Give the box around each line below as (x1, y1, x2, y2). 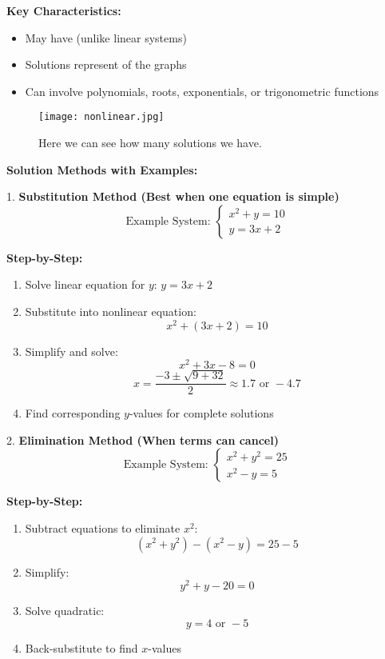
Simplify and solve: (25, 342, 118, 359)
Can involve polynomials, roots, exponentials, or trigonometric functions (25, 82, 379, 99)
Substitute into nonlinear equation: (25, 303, 196, 319)
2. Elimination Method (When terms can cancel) (6, 431, 279, 448)
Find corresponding (25, 405, 121, 421)
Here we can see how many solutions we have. (38, 134, 262, 151)
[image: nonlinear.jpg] (38, 111, 165, 123)
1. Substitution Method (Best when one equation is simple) (6, 188, 339, 205)
